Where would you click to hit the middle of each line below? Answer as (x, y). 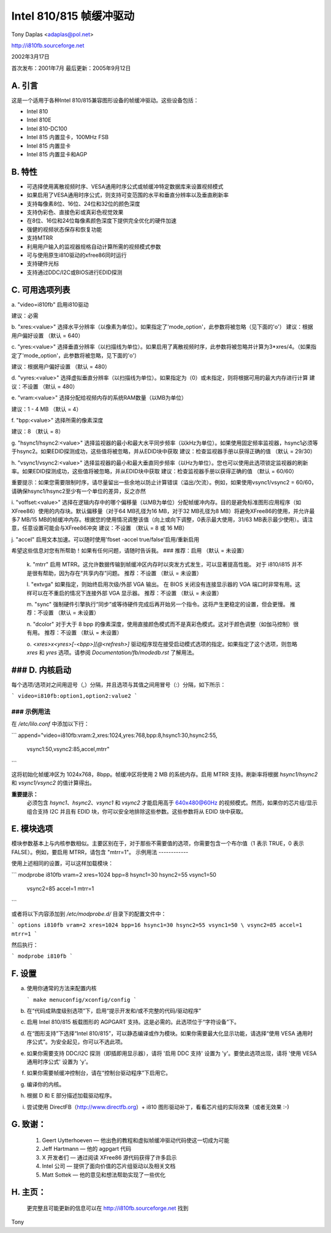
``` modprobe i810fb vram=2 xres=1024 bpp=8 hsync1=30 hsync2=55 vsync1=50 (114, 874)
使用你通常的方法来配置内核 (62, 988)
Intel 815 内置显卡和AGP (57, 154)
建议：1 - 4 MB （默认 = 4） (47, 409)
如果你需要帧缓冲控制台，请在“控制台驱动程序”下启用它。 (99, 1073)
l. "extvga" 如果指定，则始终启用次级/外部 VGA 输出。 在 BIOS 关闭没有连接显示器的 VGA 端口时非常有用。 (161, 584)
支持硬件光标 (43, 264)
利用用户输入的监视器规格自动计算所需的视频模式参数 (94, 246)
